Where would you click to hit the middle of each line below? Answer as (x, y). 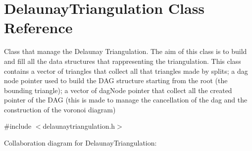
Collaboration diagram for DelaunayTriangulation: (80, 143)
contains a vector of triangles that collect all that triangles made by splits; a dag (126, 71)
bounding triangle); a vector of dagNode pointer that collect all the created (118, 90)
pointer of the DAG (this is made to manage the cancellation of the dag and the (126, 100)
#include (18, 126)
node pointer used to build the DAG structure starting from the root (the (116, 80)
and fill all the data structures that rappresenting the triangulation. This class (123, 61)
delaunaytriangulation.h (79, 126)
